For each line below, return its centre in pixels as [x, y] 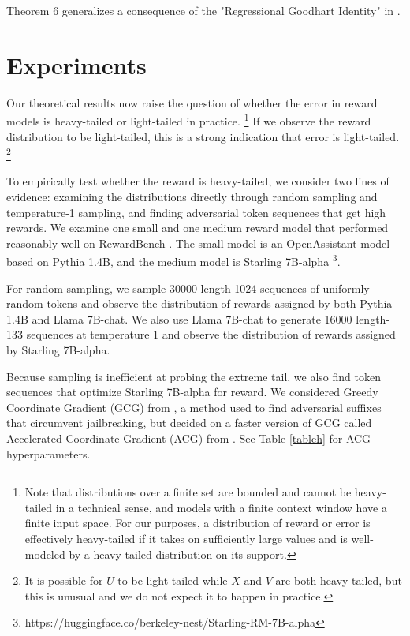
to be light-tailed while [173, 580]
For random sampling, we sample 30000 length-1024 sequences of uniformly [188, 288]
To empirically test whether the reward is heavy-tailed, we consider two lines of [198, 181]
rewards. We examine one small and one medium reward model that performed [198, 228]
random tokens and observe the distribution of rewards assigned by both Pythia [199, 303]
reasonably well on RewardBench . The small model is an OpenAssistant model [198, 243]
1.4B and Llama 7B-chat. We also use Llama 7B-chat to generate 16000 [179, 318]
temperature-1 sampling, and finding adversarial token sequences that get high [196, 212]
